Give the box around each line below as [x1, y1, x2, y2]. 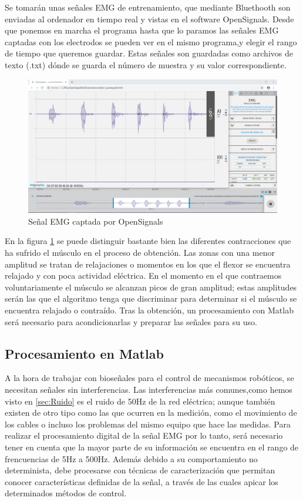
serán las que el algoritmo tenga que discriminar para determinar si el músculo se [5, 292, 297, 305]
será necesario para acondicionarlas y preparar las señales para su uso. [5, 315, 257, 328]
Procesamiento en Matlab [5, 344, 164, 362]
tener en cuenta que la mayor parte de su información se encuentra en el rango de [5, 441, 299, 453]
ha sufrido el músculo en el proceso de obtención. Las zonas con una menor [5, 246, 275, 259]
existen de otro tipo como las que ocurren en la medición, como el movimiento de [5, 406, 297, 419]
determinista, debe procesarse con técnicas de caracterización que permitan [5, 464, 275, 476]
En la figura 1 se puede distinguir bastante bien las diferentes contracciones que [5, 235, 291, 247]
